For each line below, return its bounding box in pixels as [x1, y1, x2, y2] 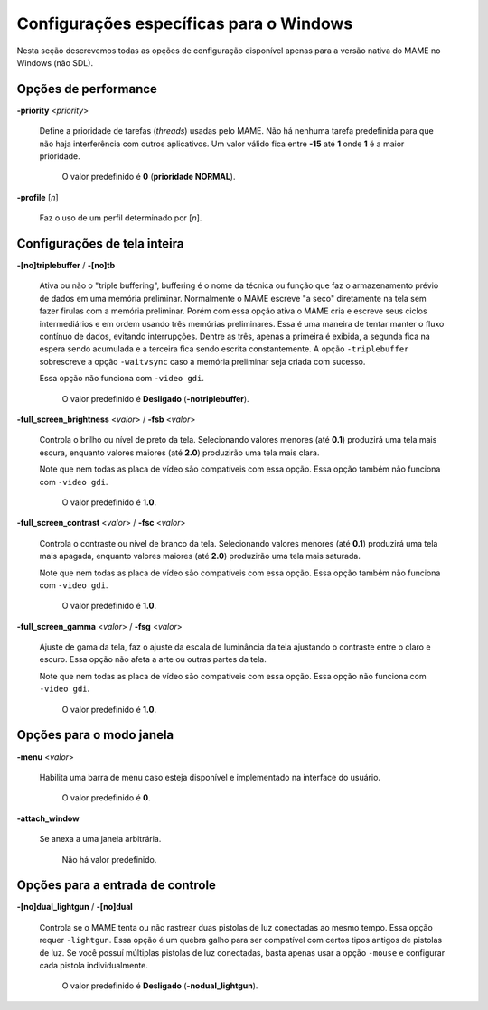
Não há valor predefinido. [61, 854, 157, 865]
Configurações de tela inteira [16, 236, 184, 251]
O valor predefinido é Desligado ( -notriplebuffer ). [61, 393, 249, 404]
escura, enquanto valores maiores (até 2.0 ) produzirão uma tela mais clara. [39, 447, 320, 458]
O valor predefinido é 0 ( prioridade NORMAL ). [61, 172, 236, 182]
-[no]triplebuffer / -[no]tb [16, 260, 116, 271]
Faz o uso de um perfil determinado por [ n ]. [39, 212, 202, 223]
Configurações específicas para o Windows [16, 14, 353, 33]
